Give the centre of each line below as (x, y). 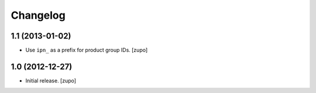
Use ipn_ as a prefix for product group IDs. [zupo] (87, 50)
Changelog (38, 15)
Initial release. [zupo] (51, 80)
